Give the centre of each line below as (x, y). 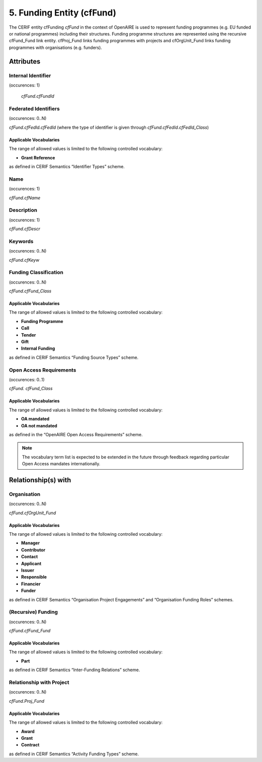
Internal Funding (38, 348)
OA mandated (35, 419)
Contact (30, 557)
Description (23, 210)
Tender (29, 335)
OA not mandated (39, 425)
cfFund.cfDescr (25, 229)
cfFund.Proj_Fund (27, 701)
